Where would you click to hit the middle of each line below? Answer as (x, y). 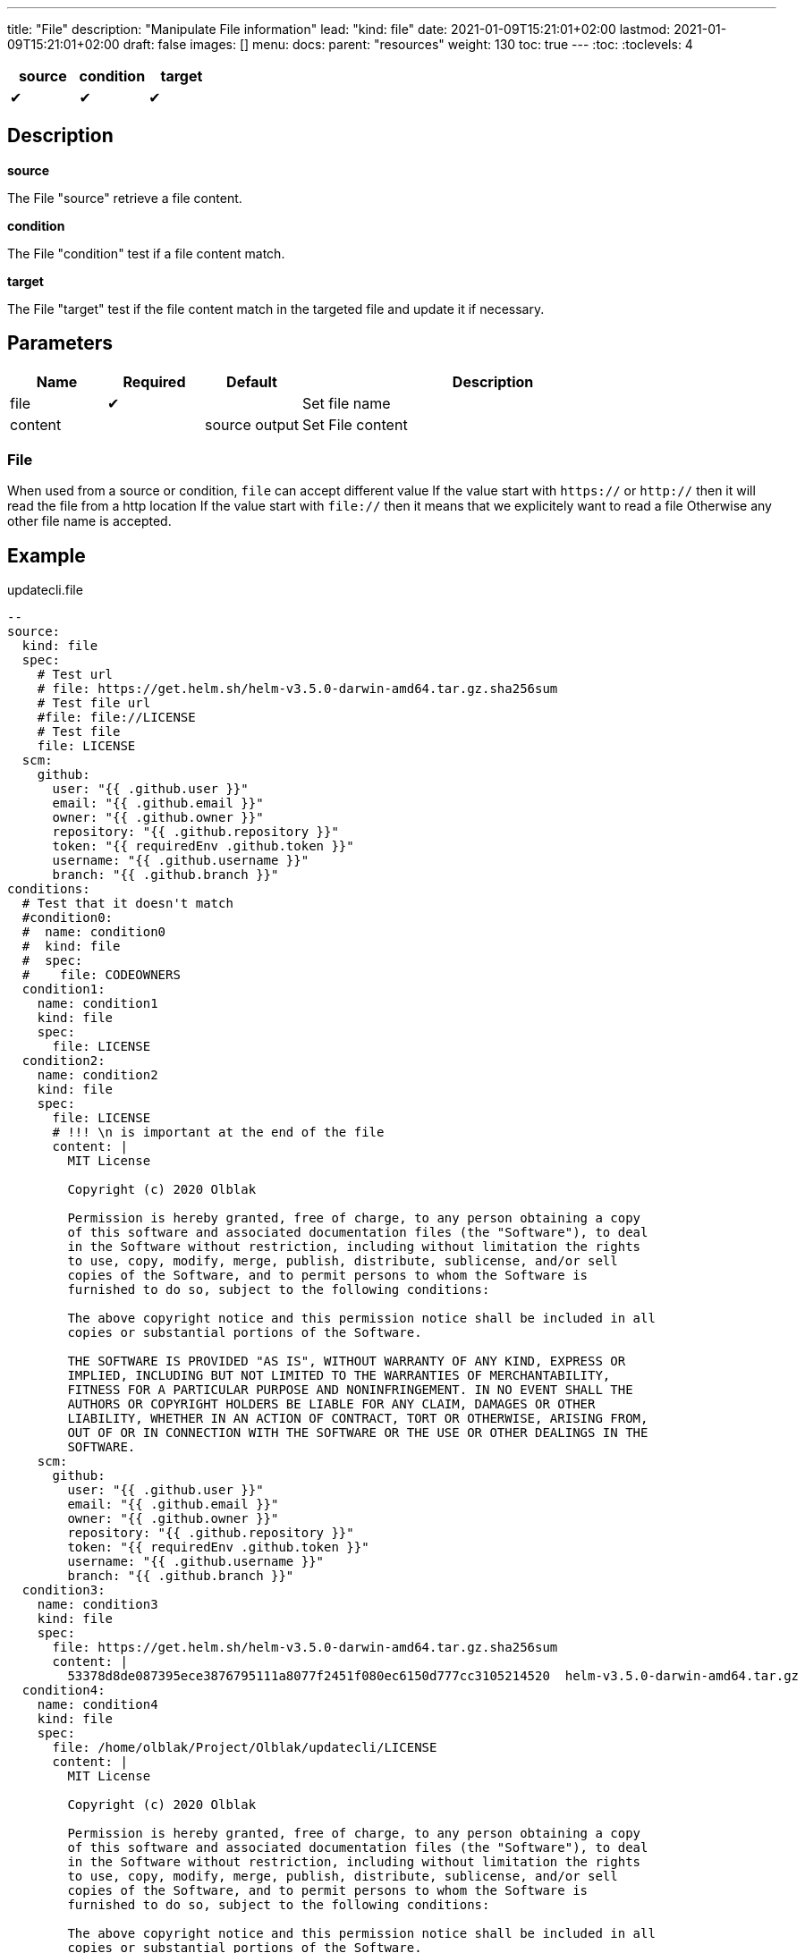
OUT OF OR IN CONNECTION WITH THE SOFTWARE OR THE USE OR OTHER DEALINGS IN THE (358, 1433)
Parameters (60, 343)
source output (252, 424)
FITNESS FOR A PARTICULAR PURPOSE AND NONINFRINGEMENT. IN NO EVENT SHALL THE (350, 1390)
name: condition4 (97, 1705)
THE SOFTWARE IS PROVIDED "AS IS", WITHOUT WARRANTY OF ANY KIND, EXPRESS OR (347, 1361)
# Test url (75, 675)
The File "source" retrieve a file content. (125, 198)
